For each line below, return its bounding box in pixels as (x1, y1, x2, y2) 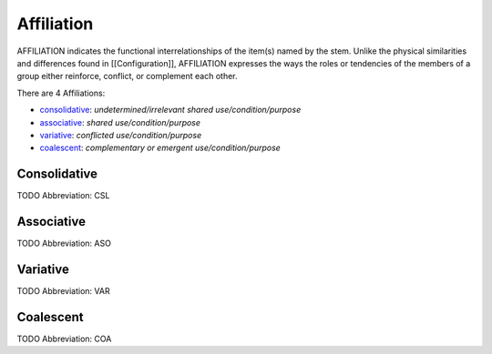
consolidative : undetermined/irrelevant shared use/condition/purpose (39, 105, 302, 116)
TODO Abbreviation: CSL (16, 190, 110, 201)
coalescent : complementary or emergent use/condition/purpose (39, 142, 282, 154)
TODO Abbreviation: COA (16, 333, 112, 344)
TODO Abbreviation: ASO (16, 238, 111, 249)
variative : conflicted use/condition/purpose (39, 129, 202, 140)
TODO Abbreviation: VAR (16, 286, 110, 296)
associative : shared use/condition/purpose (39, 116, 200, 127)
